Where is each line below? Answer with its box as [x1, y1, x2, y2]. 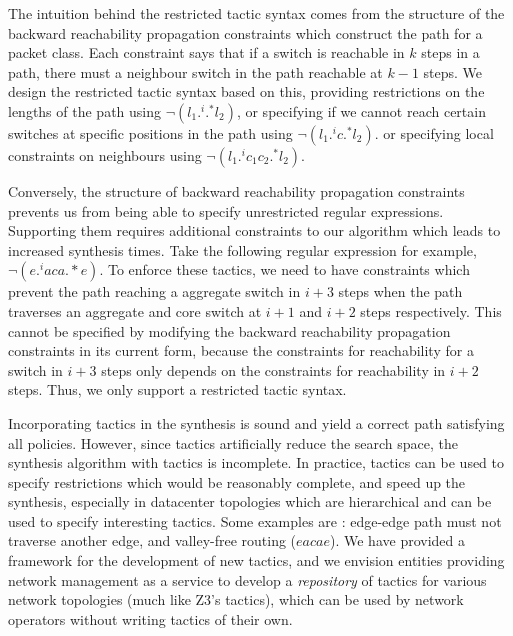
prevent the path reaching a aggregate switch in [8, 281, 301, 302]
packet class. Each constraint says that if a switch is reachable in [8, 42, 405, 63]
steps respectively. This [360, 300, 502, 321]
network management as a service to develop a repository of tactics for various [8, 569, 487, 590]
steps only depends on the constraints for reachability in [101, 359, 446, 380]
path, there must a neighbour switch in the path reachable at [8, 61, 383, 82]
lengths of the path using [8, 100, 162, 121]
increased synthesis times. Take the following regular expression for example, [8, 239, 477, 260]
